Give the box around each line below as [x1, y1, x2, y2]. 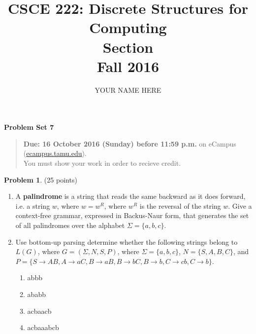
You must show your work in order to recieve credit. [23, 158, 181, 168]
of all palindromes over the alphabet [15, 220, 125, 230]
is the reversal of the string [139, 200, 221, 211]
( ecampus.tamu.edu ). [23, 148, 87, 158]
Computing [89, 17, 167, 37]
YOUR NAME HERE [95, 84, 161, 95]
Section [102, 37, 154, 57]
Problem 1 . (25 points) [4, 174, 77, 185]
